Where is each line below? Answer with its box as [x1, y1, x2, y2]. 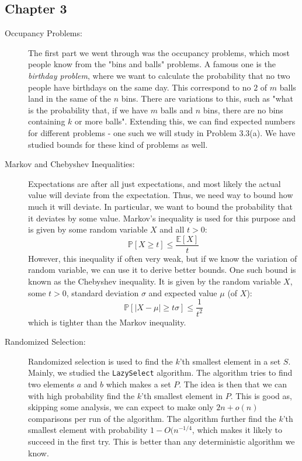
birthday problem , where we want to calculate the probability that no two [28, 69, 290, 81]
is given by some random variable [28, 223, 148, 235]
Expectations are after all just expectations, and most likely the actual [28, 177, 281, 189]
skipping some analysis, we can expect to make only [28, 401, 214, 413]
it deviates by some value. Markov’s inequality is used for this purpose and [28, 212, 296, 224]
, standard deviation [66, 286, 139, 299]
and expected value [148, 286, 217, 299]
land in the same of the [28, 92, 112, 105]
